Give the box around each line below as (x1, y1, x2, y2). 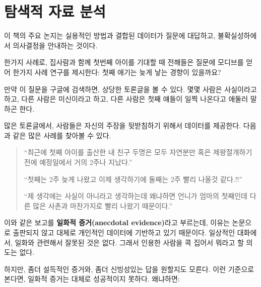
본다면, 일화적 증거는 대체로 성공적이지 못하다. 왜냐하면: (4, 273, 180, 284)
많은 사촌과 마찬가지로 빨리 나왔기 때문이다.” (33, 200, 172, 211)
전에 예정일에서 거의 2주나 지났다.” (24, 157, 133, 167)
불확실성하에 (218, 30, 257, 41)
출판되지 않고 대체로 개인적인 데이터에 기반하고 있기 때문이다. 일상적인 (13, 227, 235, 238)
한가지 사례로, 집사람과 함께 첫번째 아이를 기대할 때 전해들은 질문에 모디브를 (4, 57, 244, 67)
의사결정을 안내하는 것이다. (13, 40, 98, 50)
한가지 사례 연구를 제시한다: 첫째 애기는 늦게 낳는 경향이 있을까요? (13, 66, 221, 77)
